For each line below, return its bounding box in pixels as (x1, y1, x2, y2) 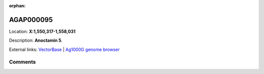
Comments (9, 59, 36, 66)
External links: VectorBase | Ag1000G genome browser (9, 47, 120, 52)
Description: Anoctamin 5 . (9, 37, 63, 44)
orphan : (9, 3, 26, 8)
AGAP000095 (9, 15, 53, 24)
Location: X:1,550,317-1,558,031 (9, 28, 76, 34)
